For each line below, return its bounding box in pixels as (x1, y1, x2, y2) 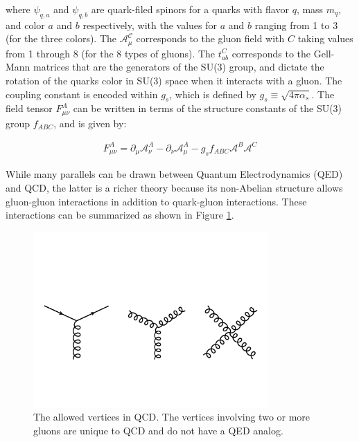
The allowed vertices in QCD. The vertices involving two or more (33, 409, 310, 424)
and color (6, 17, 45, 32)
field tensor (6, 101, 53, 116)
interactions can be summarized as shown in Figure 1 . (6, 208, 234, 222)
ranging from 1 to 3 (254, 17, 338, 32)
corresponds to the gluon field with (136, 31, 285, 46)
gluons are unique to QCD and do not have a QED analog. (33, 423, 283, 438)
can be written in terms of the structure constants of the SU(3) (73, 101, 342, 116)
